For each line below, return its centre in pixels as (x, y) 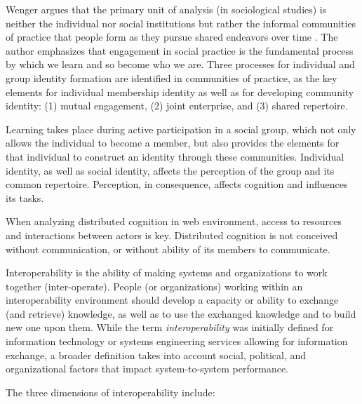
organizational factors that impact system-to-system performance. (147, 369)
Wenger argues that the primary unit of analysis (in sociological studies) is (166, 9)
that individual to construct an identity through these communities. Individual (175, 156)
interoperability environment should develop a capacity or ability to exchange (172, 300)
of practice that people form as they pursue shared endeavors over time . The (172, 37)
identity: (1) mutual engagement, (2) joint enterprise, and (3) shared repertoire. (177, 106)
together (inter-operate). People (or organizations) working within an (154, 286)
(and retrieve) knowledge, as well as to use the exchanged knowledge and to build (181, 313)
